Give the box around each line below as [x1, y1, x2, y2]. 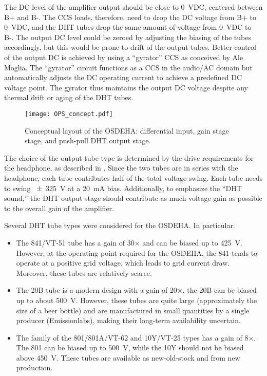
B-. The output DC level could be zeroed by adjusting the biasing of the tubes [4, 31, 251, 42]
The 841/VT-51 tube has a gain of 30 [16, 237, 135, 248]
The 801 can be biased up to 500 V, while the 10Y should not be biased [16, 342, 244, 353]
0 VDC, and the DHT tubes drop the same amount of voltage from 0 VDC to [4, 22, 252, 32]
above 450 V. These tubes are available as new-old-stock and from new [16, 352, 240, 363]
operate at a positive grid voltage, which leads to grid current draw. [16, 257, 230, 268]
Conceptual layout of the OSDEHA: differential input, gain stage [25, 125, 229, 136]
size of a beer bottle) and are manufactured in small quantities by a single [16, 305, 250, 315]
